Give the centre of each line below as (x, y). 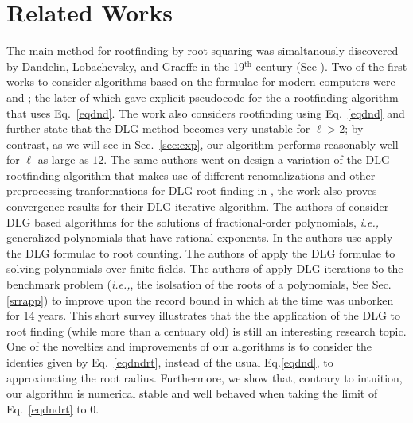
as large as (63, 159)
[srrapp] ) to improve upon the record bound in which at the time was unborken (200, 299)
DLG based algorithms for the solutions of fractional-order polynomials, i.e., (193, 221)
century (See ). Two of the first (331, 66)
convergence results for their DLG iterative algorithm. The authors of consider (198, 206)
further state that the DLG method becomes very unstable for (158, 128)
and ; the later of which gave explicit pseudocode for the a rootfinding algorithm (203, 97)
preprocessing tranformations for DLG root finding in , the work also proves (192, 190)
